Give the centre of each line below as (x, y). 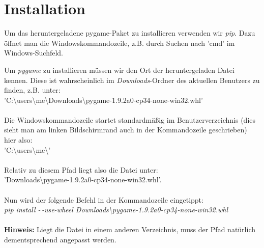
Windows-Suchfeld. (34, 53)
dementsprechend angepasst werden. (60, 239)
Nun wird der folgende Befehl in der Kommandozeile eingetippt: (104, 199)
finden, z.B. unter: (32, 90)
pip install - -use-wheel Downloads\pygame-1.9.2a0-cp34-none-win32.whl (116, 210)
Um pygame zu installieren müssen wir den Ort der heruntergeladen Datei (119, 70)
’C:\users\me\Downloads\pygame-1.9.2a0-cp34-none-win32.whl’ (104, 100)
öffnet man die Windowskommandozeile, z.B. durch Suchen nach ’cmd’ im (120, 43)
